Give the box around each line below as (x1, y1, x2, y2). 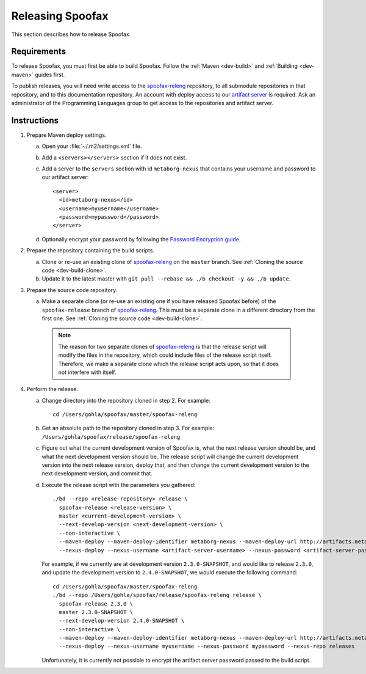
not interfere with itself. (58, 368, 117, 376)
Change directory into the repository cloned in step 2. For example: (41, 397, 210, 404)
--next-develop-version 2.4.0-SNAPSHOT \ (59, 617, 185, 625)
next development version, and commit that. (41, 470, 152, 477)
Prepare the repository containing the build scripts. (26, 247, 155, 254)
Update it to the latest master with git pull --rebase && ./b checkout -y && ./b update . (41, 275, 291, 282)
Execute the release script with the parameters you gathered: (41, 481, 196, 488)
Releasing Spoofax (11, 9, 109, 23)
